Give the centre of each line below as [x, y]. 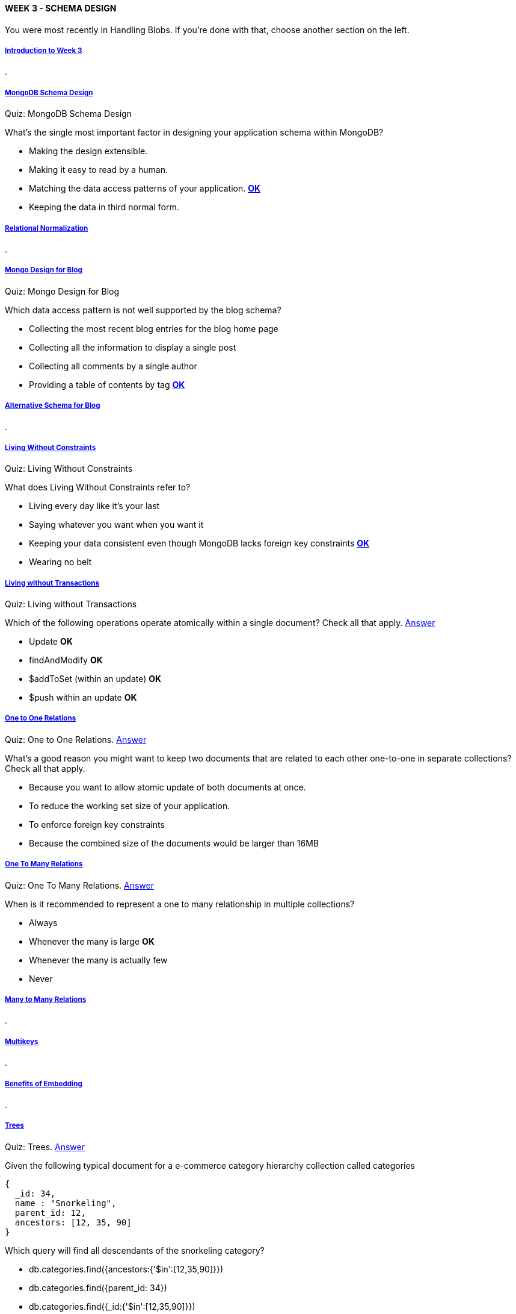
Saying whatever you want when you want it [116, 525]
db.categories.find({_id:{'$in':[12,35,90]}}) [112, 1306]
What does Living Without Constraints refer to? [98, 487]
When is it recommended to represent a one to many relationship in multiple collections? [180, 904]
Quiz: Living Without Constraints [69, 469]
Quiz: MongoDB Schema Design [68, 114]
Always [43, 922]
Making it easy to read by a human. [99, 170]
